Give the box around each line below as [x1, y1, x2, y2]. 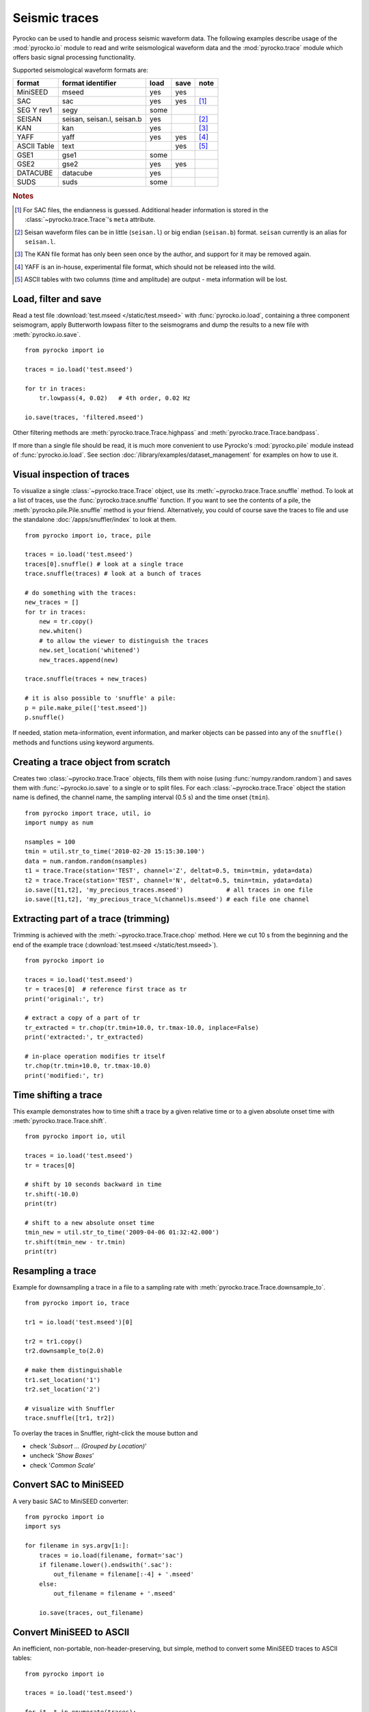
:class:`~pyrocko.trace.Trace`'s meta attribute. [25, 216, 156, 224]
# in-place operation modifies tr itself [25, 1052, 165, 1060]
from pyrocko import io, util [25, 1133, 126, 1140]
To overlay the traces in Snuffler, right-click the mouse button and [12, 1429, 198, 1437]
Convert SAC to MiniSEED [12, 1479, 124, 1491]
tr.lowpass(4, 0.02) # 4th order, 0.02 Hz [38, 394, 191, 402]
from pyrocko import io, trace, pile [25, 531, 152, 539]
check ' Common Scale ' [29, 1461, 96, 1469]
